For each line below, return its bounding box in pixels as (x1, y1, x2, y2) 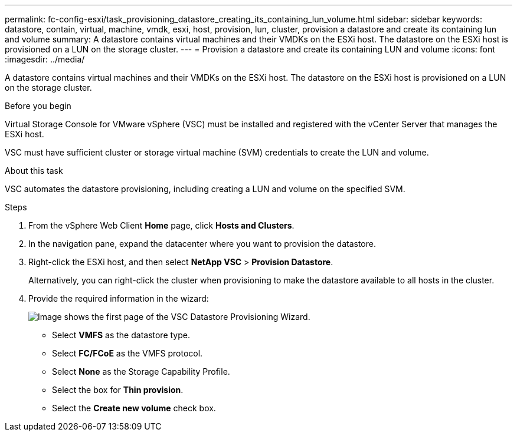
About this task (5, 166, 63, 176)
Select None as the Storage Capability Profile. (52, 366, 230, 376)
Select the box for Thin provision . (52, 385, 184, 395)
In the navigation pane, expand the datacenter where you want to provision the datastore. (28, 239, 376, 249)
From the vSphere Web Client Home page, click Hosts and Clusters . (28, 220, 295, 230)
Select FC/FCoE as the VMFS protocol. (52, 348, 203, 358)
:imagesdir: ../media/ (5, 54, 85, 64)
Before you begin (5, 101, 71, 111)
